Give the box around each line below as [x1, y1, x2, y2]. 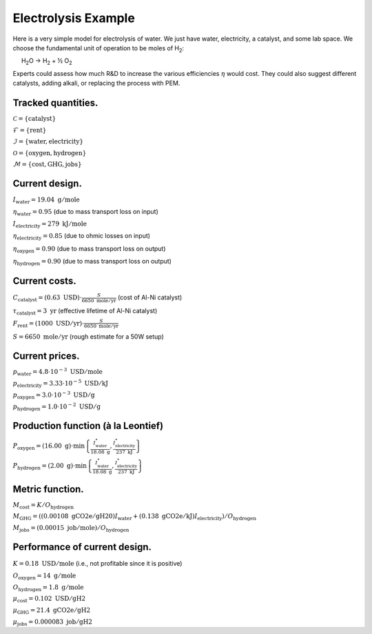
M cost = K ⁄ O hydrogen [12, 501, 74, 511]
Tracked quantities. [12, 97, 99, 108]
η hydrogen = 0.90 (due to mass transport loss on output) [12, 257, 172, 267]
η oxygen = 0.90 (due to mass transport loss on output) [12, 244, 166, 255]
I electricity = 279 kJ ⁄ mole [12, 219, 87, 229]
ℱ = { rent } [12, 126, 47, 134]
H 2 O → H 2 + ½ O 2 [21, 57, 72, 67]
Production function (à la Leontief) [12, 419, 164, 431]
